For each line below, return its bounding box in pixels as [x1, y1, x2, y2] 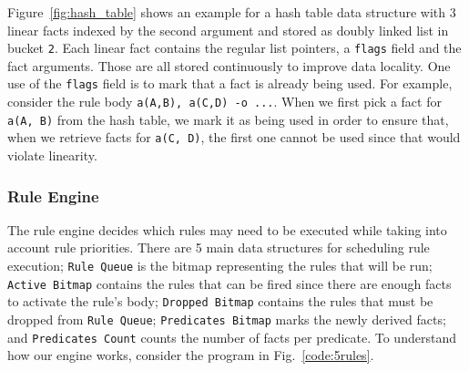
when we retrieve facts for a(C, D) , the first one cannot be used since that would [7, 128, 461, 147]
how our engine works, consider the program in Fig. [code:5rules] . [7, 345, 374, 365]
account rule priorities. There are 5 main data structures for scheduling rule [7, 238, 430, 257]
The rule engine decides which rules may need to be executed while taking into [7, 220, 447, 239]
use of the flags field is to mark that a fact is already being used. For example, [7, 74, 453, 93]
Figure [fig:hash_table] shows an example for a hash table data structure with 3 [7, 3, 456, 21]
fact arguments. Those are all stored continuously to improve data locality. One [7, 56, 451, 75]
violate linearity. [7, 146, 97, 165]
